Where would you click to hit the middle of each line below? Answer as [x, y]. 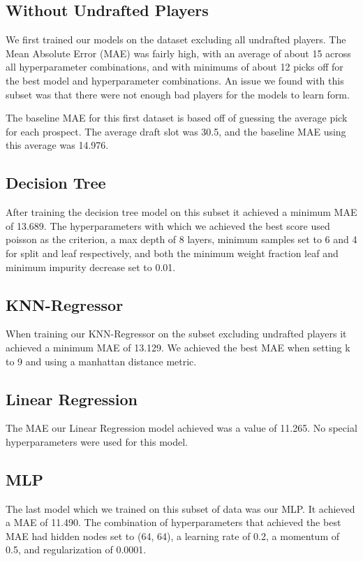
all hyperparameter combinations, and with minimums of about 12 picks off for [175, 67]
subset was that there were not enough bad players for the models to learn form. [178, 94]
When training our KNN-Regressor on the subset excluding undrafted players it [176, 334]
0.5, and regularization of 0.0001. [76, 549]
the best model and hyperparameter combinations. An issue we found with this [175, 80]
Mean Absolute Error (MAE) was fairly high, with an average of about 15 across [178, 53]
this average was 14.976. [57, 145]
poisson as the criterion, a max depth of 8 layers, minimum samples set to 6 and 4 [181, 239]
